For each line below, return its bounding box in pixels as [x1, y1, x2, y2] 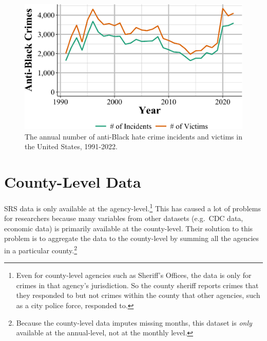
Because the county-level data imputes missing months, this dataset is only [16, 317, 252, 328]
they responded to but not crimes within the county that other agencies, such [16, 290, 260, 300]
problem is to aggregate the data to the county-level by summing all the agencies [4, 233, 259, 244]
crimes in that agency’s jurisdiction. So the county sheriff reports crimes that [16, 279, 259, 290]
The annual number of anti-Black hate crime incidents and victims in [25, 131, 242, 142]
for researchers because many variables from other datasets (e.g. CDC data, [4, 213, 243, 224]
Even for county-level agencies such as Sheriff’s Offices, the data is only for [16, 270, 252, 280]
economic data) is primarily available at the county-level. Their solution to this [4, 223, 253, 233]
